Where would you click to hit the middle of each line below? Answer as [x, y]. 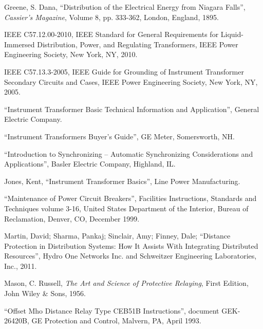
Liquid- [232, 34]
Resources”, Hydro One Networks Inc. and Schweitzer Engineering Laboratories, [130, 256]
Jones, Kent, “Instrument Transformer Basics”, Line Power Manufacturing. [122, 181]
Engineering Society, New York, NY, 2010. [71, 54]
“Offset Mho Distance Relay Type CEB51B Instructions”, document [112, 310]
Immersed [20, 44]
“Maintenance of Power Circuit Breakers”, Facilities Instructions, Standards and [130, 198]
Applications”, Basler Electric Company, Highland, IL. [90, 164]
